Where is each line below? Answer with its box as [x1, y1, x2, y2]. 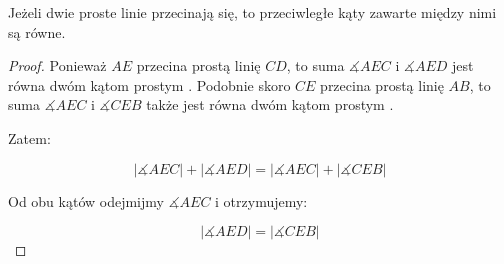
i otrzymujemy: [215, 190, 308, 211]
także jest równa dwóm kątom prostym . [146, 94, 394, 115]
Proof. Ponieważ [8, 55, 107, 76]
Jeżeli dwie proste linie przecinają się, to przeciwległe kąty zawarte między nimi [8, 2, 497, 22]
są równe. [8, 21, 66, 42]
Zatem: [8, 127, 51, 148]
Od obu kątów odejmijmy [8, 190, 164, 211]
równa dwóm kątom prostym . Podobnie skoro [8, 74, 291, 95]
